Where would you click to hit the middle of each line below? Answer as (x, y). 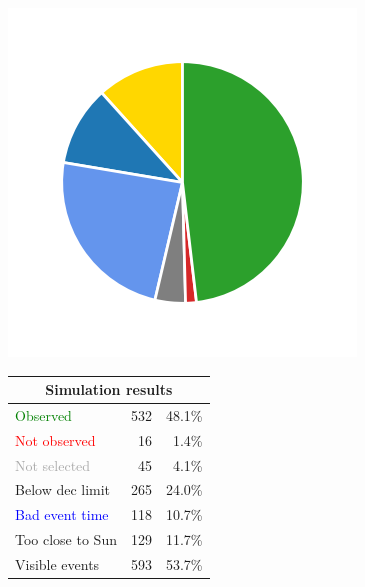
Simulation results (109, 389)
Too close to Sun (66, 539)
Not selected (53, 464)
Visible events (57, 564)
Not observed (55, 439)
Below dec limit (63, 489)
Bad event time (62, 514)
